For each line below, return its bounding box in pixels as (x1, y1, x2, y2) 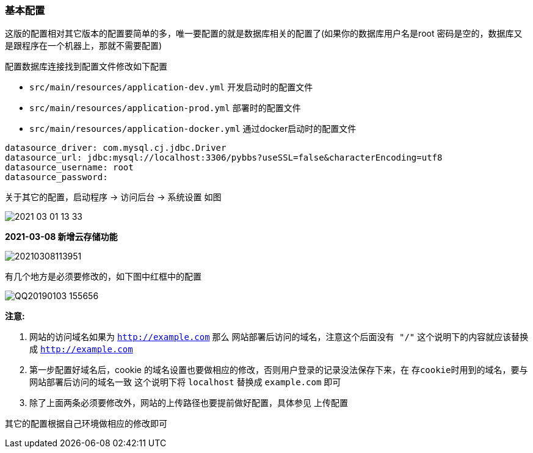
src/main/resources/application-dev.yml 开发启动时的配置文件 (29, 82, 313, 93)
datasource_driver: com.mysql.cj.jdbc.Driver (5, 143, 227, 153)
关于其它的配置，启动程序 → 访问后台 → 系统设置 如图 (5, 192, 222, 203)
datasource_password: (5, 172, 108, 183)
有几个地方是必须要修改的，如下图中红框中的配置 (5, 271, 201, 282)
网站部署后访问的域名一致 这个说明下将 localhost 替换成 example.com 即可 (29, 377, 341, 388)
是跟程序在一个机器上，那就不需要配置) (5, 40, 162, 51)
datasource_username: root (5, 162, 134, 173)
